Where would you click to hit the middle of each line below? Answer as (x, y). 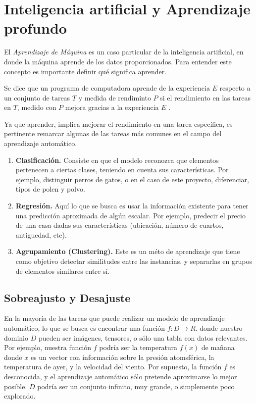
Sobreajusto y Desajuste (67, 297)
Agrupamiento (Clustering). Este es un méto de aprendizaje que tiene (128, 251)
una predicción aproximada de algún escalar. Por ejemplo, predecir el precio (130, 215)
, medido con (37, 107)
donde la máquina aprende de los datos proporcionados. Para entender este (118, 61)
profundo (35, 28)
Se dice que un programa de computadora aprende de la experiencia (107, 88)
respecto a (235, 88)
